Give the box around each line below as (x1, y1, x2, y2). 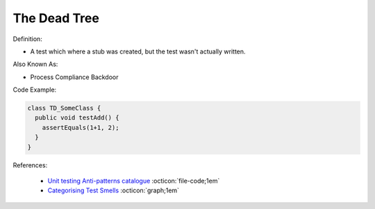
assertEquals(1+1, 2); (42, 124, 119, 131)
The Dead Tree (12, 10, 100, 26)
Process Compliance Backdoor (30, 73, 119, 81)
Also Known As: (12, 60, 58, 69)
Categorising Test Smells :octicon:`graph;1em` (47, 186, 180, 194)
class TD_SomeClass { (27, 104, 101, 112)
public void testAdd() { (35, 114, 119, 122)
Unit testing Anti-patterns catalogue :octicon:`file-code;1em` (47, 177, 220, 185)
